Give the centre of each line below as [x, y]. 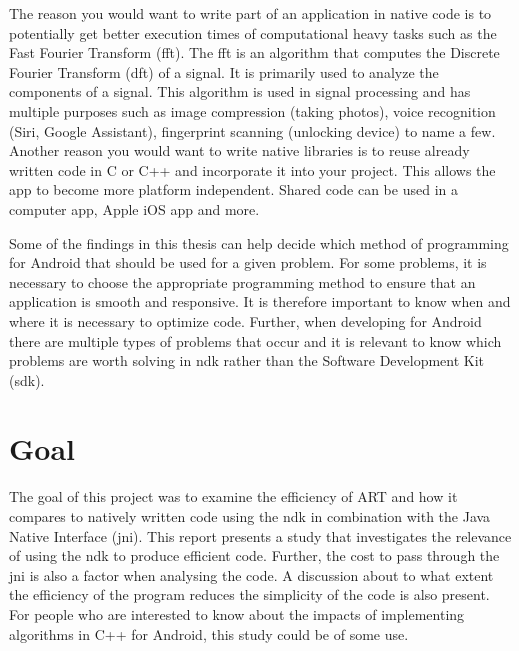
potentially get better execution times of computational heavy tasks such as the [253, 32]
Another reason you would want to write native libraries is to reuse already [239, 150]
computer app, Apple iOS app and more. [134, 208]
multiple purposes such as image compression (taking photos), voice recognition [252, 110]
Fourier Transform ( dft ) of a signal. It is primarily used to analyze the [224, 71]
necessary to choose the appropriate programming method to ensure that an [242, 281]
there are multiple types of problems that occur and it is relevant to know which [255, 340]
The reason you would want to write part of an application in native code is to [250, 13]
